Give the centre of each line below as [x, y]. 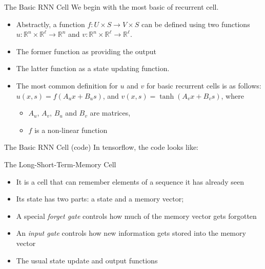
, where [232, 95]
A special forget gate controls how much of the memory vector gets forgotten [136, 216]
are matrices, [110, 113]
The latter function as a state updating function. [93, 68]
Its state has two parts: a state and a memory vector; [100, 199]
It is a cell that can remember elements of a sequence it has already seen [130, 181]
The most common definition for [67, 85]
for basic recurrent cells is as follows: [204, 85]
